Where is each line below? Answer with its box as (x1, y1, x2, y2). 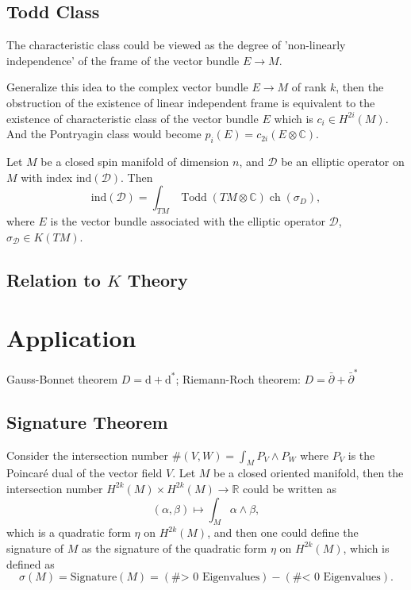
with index (21, 168, 73, 185)
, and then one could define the (207, 524, 359, 541)
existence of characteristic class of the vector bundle (6, 110, 259, 126)
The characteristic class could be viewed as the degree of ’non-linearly (6, 37, 346, 53)
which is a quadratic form (6, 524, 131, 541)
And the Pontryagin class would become (6, 125, 202, 142)
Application (6, 322, 136, 354)
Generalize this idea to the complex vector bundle (6, 79, 248, 95)
